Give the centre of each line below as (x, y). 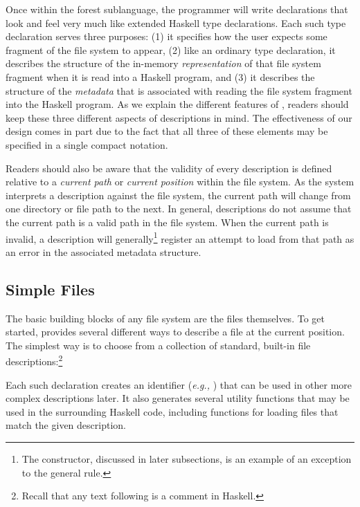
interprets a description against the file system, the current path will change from (178, 195)
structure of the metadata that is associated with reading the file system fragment (179, 90)
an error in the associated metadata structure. (103, 251)
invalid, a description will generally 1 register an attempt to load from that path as (180, 237)
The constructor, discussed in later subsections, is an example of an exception (187, 458)
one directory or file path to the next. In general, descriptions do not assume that (179, 209)
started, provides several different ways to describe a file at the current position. (175, 332)
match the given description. (66, 425)
